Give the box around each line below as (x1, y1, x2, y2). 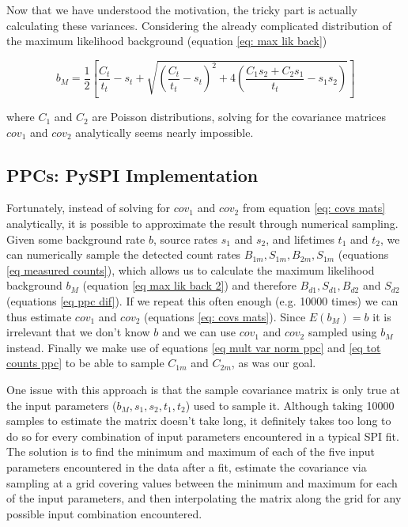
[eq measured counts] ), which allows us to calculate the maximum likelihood (6, 261, 375, 278)
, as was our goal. (231, 354, 316, 371)
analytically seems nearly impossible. (75, 123, 254, 140)
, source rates (153, 230, 218, 247)
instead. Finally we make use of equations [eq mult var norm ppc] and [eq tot (6, 339, 381, 355)
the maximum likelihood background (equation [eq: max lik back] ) (6, 32, 327, 49)
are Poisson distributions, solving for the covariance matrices (92, 108, 386, 125)
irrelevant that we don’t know (6, 324, 150, 340)
